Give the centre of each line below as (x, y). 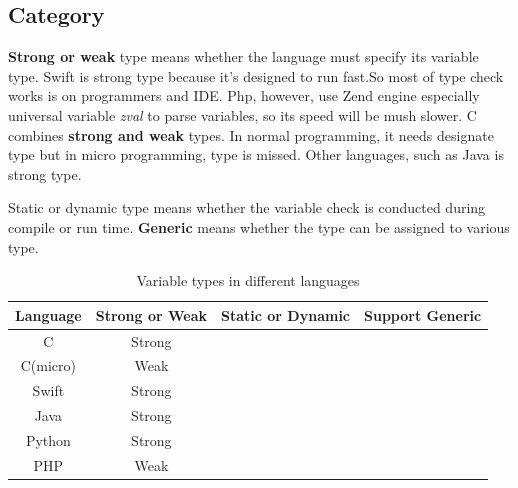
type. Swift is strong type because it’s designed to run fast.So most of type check (256, 75)
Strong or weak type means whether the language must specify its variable (243, 56)
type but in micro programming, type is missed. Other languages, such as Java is (256, 154)
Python (48, 439)
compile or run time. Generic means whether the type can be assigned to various (259, 226)
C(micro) (48, 365)
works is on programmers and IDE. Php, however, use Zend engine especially (244, 95)
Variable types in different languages (248, 280)
